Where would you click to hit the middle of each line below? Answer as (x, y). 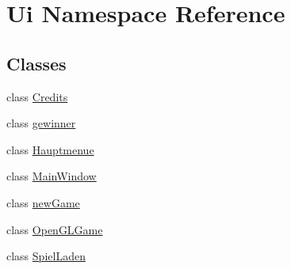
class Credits (37, 96)
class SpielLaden (46, 256)
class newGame (43, 202)
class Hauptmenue (50, 149)
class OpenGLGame (55, 229)
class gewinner (41, 123)
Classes (36, 63)
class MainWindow (52, 176)
